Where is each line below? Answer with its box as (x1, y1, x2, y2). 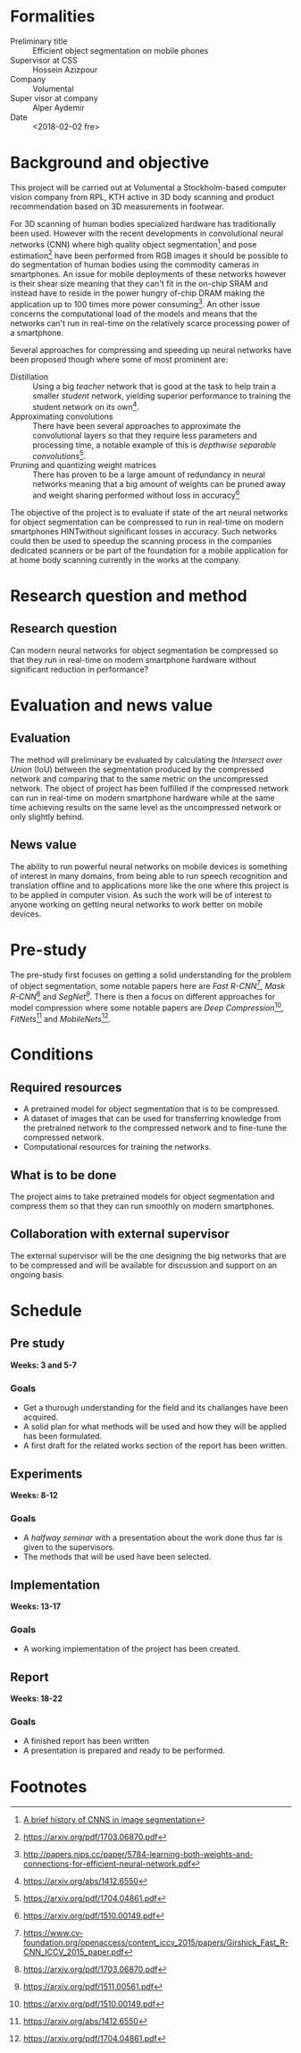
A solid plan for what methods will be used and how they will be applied (22, 1421, 287, 1432)
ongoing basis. (10, 1269, 65, 1279)
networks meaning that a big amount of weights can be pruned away (32, 479, 286, 490)
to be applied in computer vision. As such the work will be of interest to (10, 889, 272, 900)
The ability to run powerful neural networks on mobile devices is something (10, 860, 288, 872)
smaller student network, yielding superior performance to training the (32, 390, 291, 401)
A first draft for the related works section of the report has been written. (22, 1440, 288, 1451)
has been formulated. (22, 1431, 103, 1442)
